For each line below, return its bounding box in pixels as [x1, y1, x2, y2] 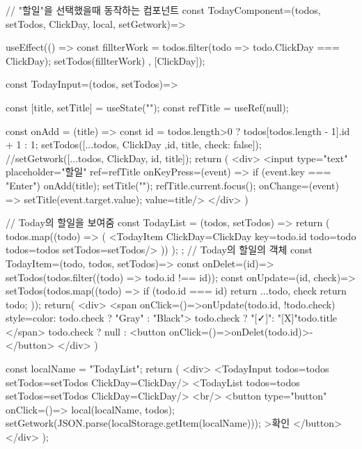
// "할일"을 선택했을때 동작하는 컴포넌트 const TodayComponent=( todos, [6, 3, 321, 17]
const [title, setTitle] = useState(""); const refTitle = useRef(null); [6, 100, 289, 114]
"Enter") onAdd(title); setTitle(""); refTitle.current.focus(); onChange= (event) [6, 178, 339, 192]
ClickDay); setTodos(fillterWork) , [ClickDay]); [6, 53, 205, 68]
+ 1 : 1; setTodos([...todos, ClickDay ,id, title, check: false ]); [6, 137, 262, 152]
